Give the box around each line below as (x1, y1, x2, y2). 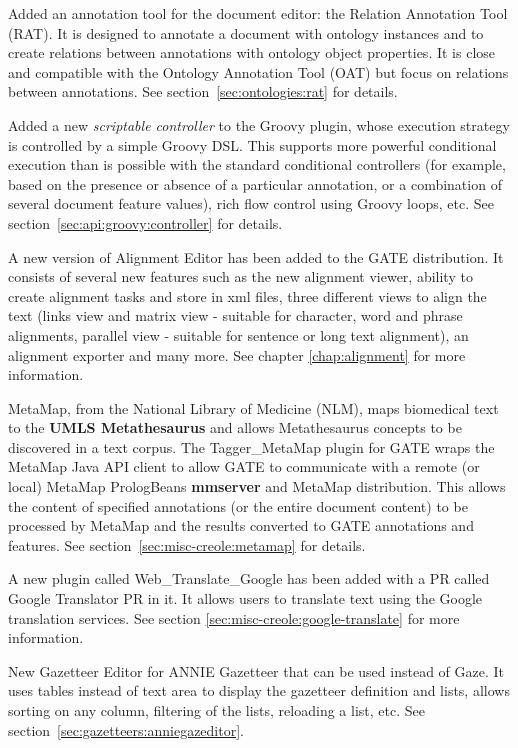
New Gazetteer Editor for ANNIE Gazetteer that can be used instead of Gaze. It (8, 660, 505, 681)
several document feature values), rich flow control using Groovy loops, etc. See (8, 193, 494, 214)
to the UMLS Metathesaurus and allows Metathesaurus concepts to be (8, 417, 462, 438)
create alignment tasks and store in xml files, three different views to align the (8, 285, 487, 306)
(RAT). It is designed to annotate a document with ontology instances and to (8, 22, 484, 43)
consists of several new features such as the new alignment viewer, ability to (8, 266, 473, 287)
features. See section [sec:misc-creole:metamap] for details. (8, 534, 366, 555)
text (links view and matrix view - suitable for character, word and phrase (8, 305, 463, 326)
